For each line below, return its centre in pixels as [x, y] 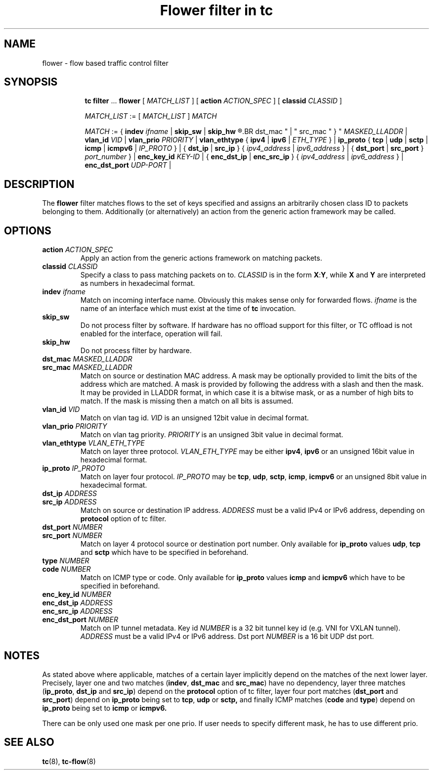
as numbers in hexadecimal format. [138, 283]
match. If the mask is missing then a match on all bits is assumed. [187, 401]
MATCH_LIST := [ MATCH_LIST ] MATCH [151, 116]
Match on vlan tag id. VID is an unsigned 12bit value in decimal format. [195, 418]
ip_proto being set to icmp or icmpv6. [105, 708]
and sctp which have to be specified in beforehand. [164, 552]
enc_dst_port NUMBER [80, 620]
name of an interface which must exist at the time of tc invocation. [188, 309]
